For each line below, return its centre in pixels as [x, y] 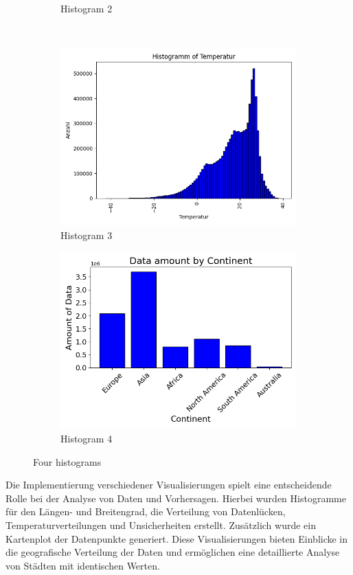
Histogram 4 [87, 438]
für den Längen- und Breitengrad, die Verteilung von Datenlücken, [146, 511]
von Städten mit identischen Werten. [83, 565]
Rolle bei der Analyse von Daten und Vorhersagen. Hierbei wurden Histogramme [176, 498]
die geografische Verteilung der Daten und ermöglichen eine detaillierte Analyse [173, 552]
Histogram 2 [87, 8]
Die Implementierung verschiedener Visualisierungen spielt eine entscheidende [169, 485]
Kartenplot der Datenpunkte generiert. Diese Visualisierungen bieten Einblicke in [177, 538]
